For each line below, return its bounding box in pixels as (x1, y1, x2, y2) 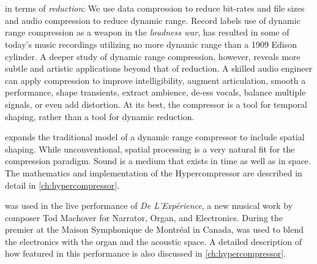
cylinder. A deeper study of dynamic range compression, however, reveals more (5, 50, 300, 62)
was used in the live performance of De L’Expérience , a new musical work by (5, 199, 293, 212)
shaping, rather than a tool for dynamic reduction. (5, 110, 195, 123)
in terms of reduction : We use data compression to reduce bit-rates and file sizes (5, 2, 305, 15)
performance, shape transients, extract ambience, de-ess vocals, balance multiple (5, 86, 306, 99)
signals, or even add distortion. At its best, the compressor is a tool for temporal (5, 97, 307, 110)
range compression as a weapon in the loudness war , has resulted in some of (5, 26, 289, 39)
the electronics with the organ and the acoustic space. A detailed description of (5, 235, 302, 247)
